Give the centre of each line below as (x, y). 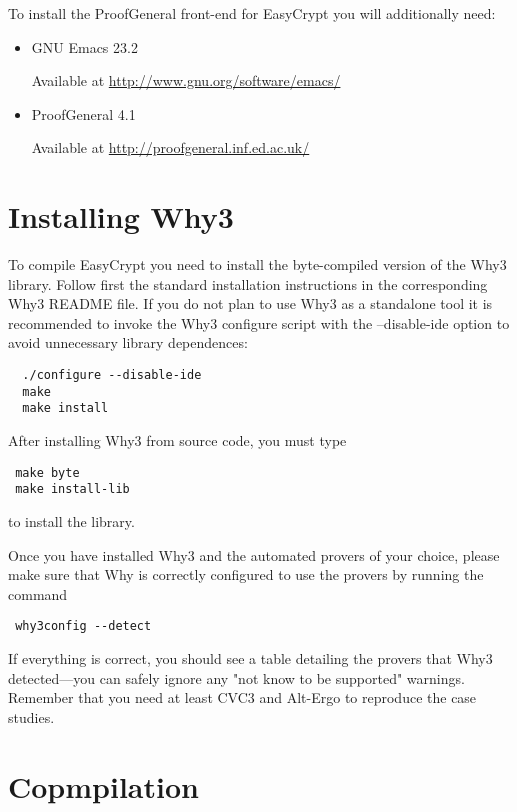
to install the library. (71, 520)
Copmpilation (103, 785)
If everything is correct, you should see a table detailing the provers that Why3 (250, 657)
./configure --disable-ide (112, 375)
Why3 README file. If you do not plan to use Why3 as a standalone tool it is (250, 303)
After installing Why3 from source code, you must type (177, 440)
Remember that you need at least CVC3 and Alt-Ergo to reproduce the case (242, 697)
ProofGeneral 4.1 (83, 113)
